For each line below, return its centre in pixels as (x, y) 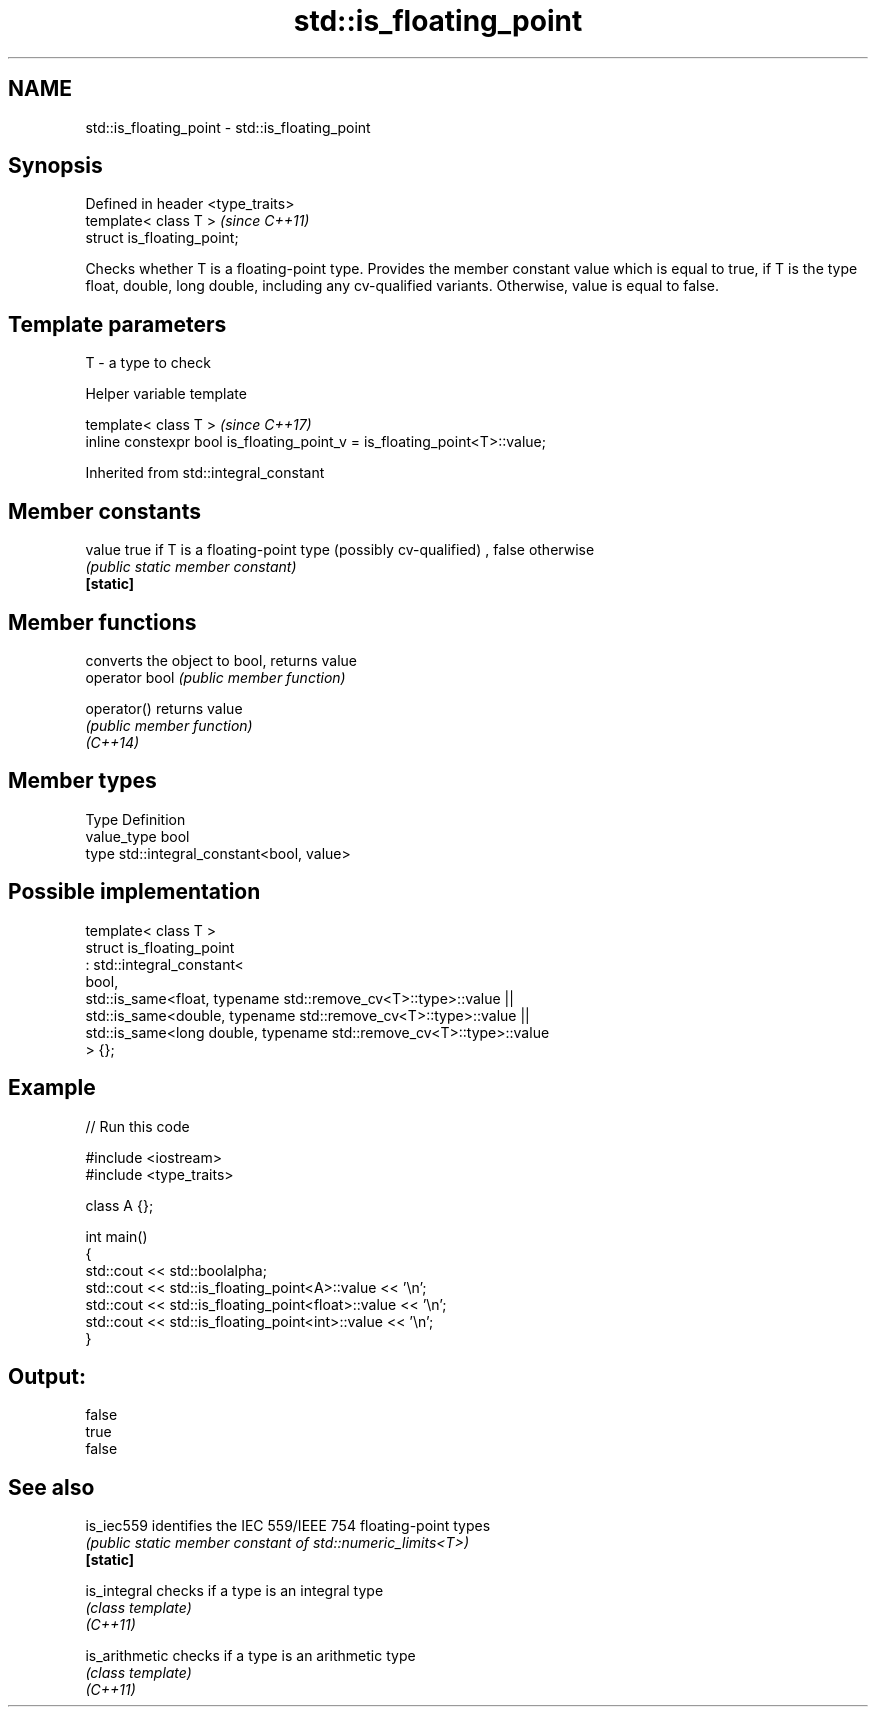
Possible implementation (134, 892)
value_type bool (137, 836)
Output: (47, 1376)
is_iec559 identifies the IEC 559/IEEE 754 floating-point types (288, 1526)
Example (52, 1088)
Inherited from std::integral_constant (205, 473)
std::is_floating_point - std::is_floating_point (228, 127)
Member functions (102, 622)
